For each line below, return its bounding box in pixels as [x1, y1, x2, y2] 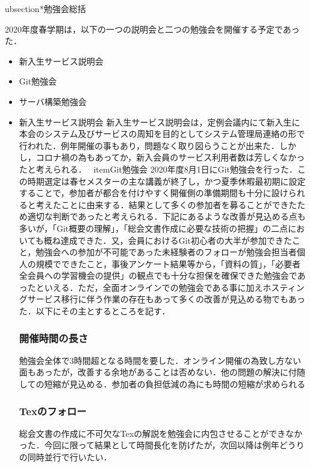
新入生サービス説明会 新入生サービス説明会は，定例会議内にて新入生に [19, 115, 300, 128]
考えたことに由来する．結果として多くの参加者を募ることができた [36, 198, 297, 211]
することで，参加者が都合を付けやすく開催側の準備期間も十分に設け [19, 186, 288, 199]
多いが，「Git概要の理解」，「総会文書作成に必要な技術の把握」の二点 [19, 221, 288, 234]
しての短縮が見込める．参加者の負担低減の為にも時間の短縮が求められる [19, 378, 306, 390]
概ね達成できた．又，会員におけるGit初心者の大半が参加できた [43, 233, 293, 246]
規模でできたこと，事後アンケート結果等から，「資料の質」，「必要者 [36, 257, 301, 270]
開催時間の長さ [19, 330, 88, 345]
